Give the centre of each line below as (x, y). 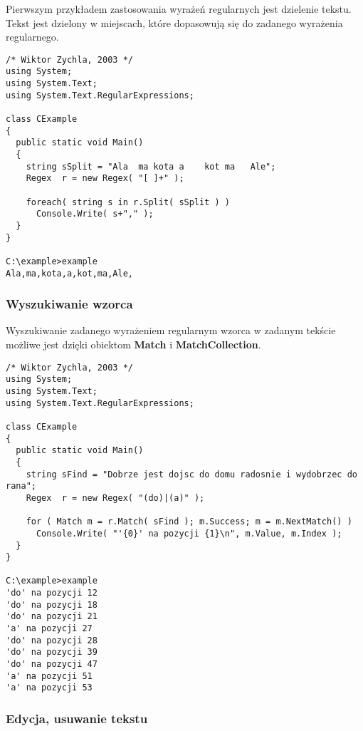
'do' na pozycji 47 (52, 664)
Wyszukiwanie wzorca (69, 304)
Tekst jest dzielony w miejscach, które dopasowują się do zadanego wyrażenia (174, 22)
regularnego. (32, 37)
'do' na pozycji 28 (52, 640)
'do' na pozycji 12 (52, 593)
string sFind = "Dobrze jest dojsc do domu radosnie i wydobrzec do (191, 474)
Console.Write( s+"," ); (95, 214)
